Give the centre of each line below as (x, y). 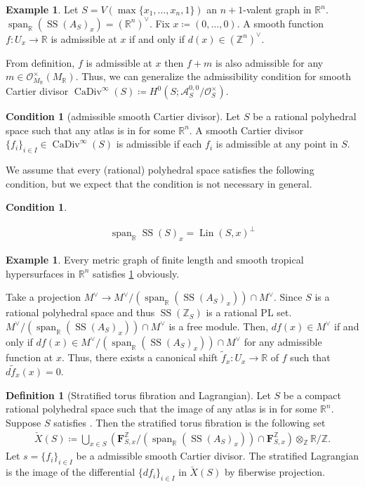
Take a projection (43, 297)
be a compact (312, 395)
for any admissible (283, 341)
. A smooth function (280, 23)
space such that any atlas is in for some (91, 130)
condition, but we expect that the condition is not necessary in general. (159, 183)
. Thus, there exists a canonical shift (140, 357)
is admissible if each (159, 144)
